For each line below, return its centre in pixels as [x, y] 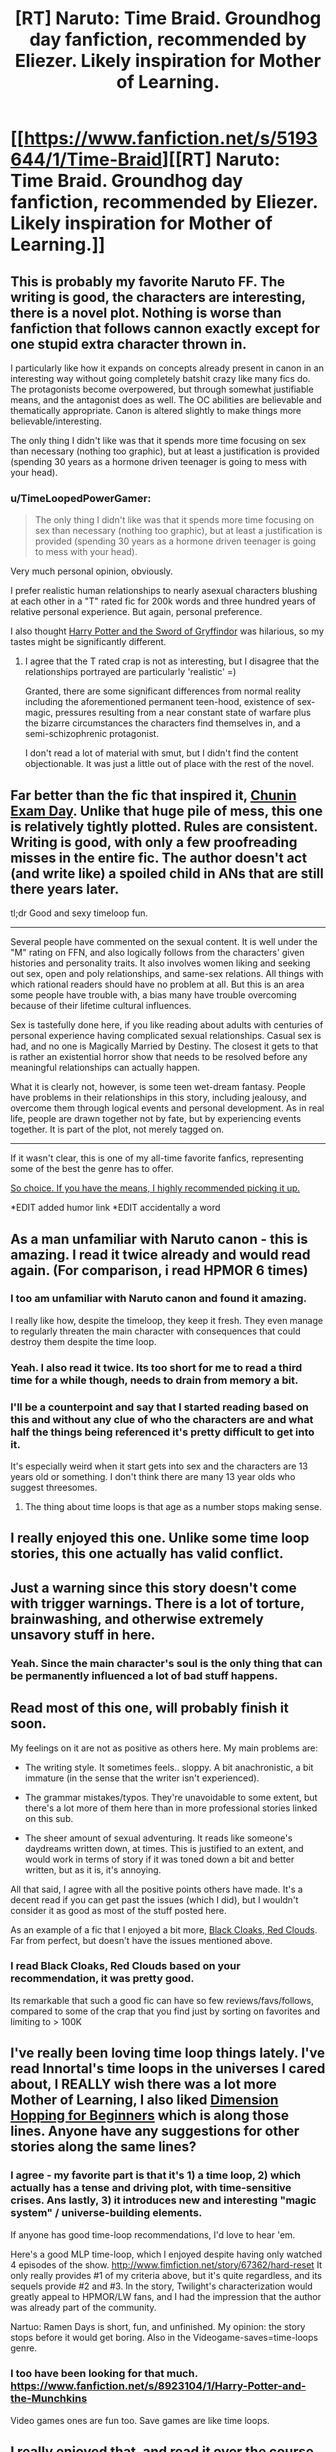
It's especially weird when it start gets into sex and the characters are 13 [159, 1466]
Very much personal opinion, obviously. [91, 571]
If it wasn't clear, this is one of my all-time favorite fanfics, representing [157, 1158]
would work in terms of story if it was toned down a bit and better [159, 1859]
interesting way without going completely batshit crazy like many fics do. [160, 378]
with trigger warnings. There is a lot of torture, [157, 1603]
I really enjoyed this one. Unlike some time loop [160, 1538]
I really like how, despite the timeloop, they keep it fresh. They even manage [166, 1320]
